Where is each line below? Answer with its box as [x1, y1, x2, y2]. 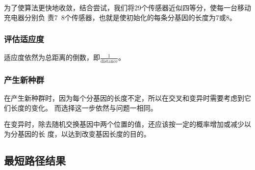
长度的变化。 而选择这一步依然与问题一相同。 [10, 102, 157, 113]
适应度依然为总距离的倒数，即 [4, 52, 100, 62]
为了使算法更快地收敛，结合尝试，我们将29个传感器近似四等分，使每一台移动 [4, 2, 251, 12]
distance [101, 58, 118, 64]
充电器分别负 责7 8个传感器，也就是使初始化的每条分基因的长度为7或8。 [4, 12, 236, 22]
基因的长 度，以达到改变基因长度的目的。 [17, 128, 151, 139]
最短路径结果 [4, 152, 66, 168]
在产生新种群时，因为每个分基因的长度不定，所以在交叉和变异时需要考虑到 [4, 92, 244, 103]
